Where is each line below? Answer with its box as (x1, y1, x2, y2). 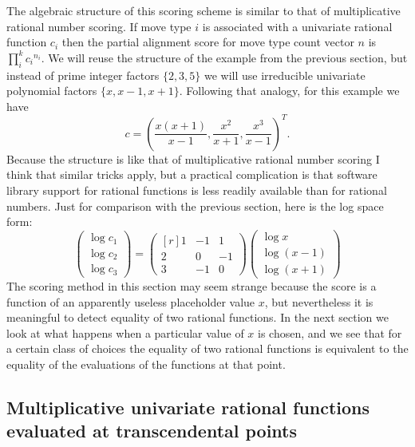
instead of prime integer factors (6, 66, 160, 83)
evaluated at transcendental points (6, 418, 298, 443)
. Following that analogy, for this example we (179, 82, 400, 99)
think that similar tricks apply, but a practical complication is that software (6, 166, 377, 183)
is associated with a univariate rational (202, 18, 393, 34)
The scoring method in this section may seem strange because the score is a (6, 277, 377, 294)
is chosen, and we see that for (258, 324, 402, 341)
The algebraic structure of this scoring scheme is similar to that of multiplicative (6, 2, 401, 18)
